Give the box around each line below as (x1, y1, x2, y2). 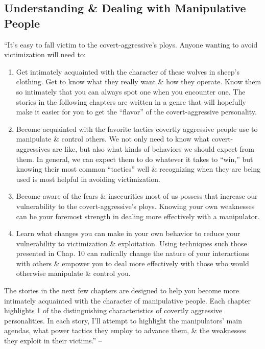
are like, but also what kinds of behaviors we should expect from (52, 143, 254, 154)
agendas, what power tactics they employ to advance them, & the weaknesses (4, 325, 246, 336)
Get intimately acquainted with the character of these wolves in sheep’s (16, 66, 239, 77)
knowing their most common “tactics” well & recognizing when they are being (16, 164, 260, 174)
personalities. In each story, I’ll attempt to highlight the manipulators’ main (4, 315, 242, 325)
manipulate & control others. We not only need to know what (16, 133, 209, 144)
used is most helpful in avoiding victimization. (16, 173, 160, 184)
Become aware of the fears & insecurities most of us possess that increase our (16, 191, 258, 201)
